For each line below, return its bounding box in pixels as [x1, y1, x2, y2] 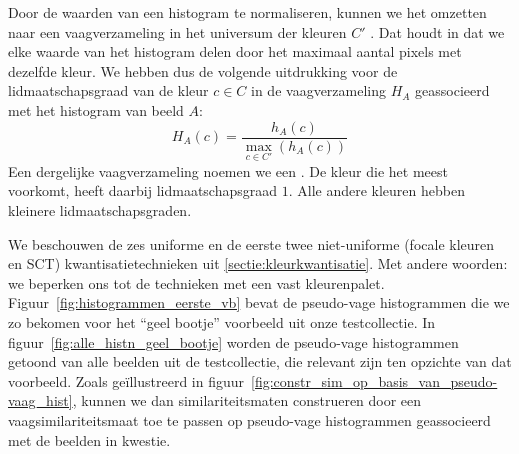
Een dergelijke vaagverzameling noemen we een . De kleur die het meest [8, 160, 448, 181]
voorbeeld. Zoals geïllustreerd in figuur [8, 370, 245, 391]
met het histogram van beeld [8, 99, 184, 120]
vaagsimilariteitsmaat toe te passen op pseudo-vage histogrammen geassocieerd [8, 409, 491, 430]
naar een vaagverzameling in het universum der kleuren [8, 21, 347, 42]
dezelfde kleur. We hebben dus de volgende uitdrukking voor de [8, 60, 398, 81]
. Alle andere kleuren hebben [288, 180, 465, 201]
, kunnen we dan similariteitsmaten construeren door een [72, 390, 422, 411]
